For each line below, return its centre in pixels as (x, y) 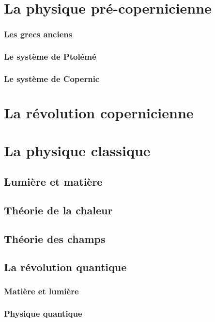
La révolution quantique (65, 267)
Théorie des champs (55, 238)
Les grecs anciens (38, 34)
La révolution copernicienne (99, 113)
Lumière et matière (53, 182)
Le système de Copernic (52, 78)
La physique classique (77, 151)
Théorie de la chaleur (58, 210)
